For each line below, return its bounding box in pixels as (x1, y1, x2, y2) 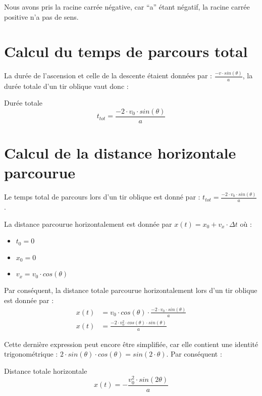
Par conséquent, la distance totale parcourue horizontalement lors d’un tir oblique (4, 285, 257, 295)
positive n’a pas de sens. (4, 11, 79, 22)
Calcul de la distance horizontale (4, 142, 236, 163)
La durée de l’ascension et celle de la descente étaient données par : (4, 70, 212, 81)
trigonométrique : (4, 349, 58, 359)
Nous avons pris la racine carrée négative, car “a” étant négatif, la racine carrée (4, 2, 250, 12)
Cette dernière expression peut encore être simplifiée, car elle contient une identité (4, 338, 258, 349)
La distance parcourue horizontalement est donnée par (4, 218, 172, 229)
